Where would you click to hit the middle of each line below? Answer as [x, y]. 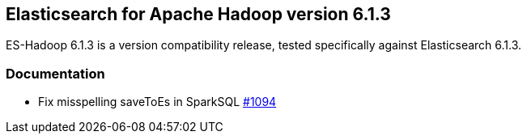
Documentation [55, 73]
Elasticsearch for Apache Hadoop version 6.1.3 [198, 14]
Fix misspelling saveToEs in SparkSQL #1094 [157, 102]
